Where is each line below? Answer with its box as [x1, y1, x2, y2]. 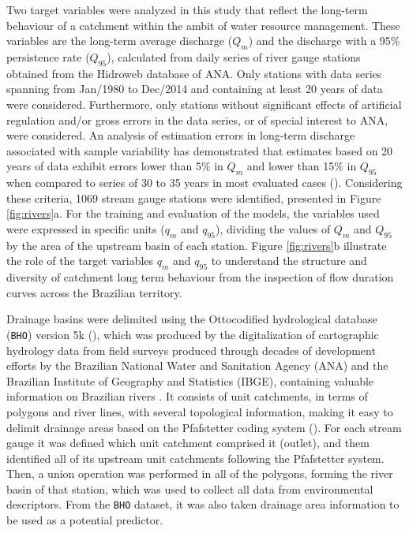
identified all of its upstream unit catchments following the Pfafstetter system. [6, 449, 385, 466]
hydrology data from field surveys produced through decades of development [6, 341, 376, 358]
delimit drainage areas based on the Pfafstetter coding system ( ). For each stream [6, 419, 402, 435]
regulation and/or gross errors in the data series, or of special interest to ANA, [6, 111, 388, 128]
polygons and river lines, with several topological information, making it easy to [6, 403, 393, 419]
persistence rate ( [6, 48, 90, 65]
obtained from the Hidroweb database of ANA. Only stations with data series [6, 65, 382, 81]
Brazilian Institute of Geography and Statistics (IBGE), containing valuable [6, 372, 374, 389]
